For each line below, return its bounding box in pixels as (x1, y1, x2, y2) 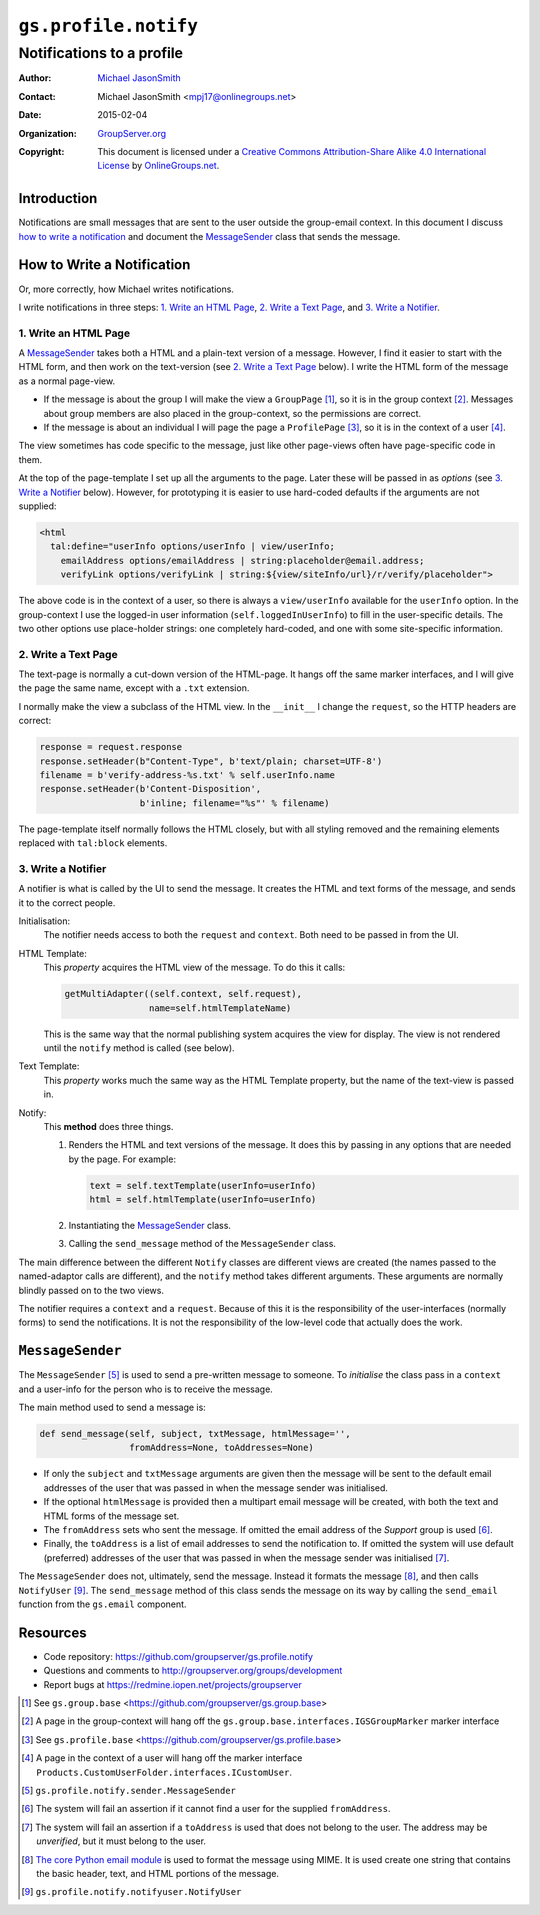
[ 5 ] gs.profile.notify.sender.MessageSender (21, 1785, 237, 1797)
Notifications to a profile (18, 44, 184, 62)
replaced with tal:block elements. (18, 837, 168, 849)
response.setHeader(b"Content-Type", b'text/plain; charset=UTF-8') (39, 755, 383, 767)
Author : (18, 72, 52, 84)
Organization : (18, 127, 77, 139)
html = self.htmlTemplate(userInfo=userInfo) (89, 1194, 317, 1205)
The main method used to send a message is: (18, 1401, 207, 1414)
